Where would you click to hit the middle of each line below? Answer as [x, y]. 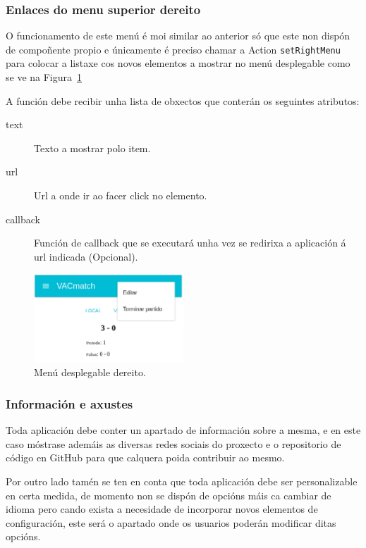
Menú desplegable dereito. [90, 372]
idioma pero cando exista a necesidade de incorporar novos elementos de [162, 509]
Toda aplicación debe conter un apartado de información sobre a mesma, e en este [183, 430]
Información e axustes [69, 403]
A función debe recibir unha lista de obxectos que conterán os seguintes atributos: [183, 100]
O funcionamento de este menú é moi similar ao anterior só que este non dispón [178, 36]
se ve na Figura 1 [44, 77]
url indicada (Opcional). [86, 256]
